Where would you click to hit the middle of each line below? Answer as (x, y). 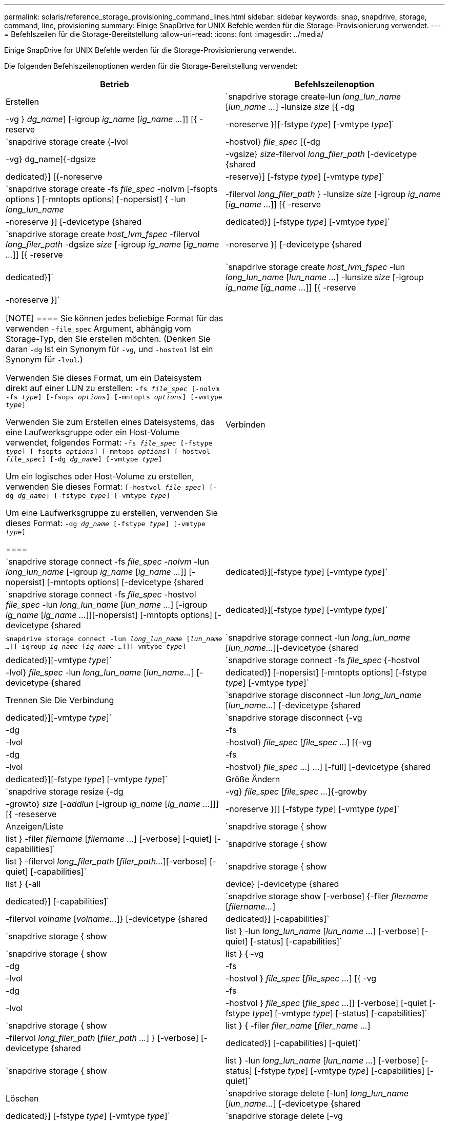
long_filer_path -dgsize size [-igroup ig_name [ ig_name (113, 244)
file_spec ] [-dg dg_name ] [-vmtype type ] (84, 459)
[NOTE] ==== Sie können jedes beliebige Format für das (115, 318)
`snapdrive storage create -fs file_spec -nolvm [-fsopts (112, 189)
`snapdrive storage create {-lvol (67, 142)
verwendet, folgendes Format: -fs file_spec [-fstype (109, 442)
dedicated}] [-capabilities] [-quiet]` (293, 1043)
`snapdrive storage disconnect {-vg (294, 718)
